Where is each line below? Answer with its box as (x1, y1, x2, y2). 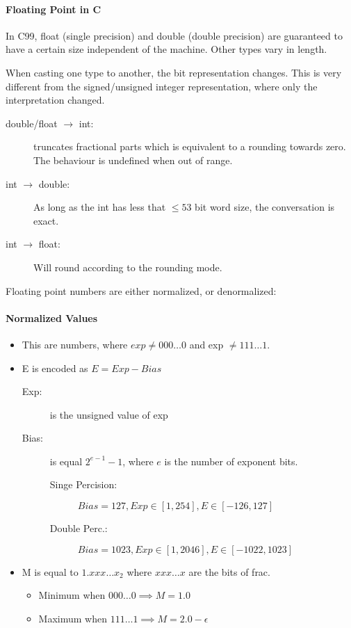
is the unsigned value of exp (49, 407, 168, 421)
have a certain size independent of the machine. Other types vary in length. (6, 42, 327, 56)
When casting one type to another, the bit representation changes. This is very (6, 65, 342, 79)
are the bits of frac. (188, 564, 270, 579)
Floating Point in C (6, 1, 101, 16)
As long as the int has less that (33, 200, 166, 214)
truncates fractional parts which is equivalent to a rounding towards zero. (33, 139, 346, 154)
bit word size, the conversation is (195, 200, 335, 214)
